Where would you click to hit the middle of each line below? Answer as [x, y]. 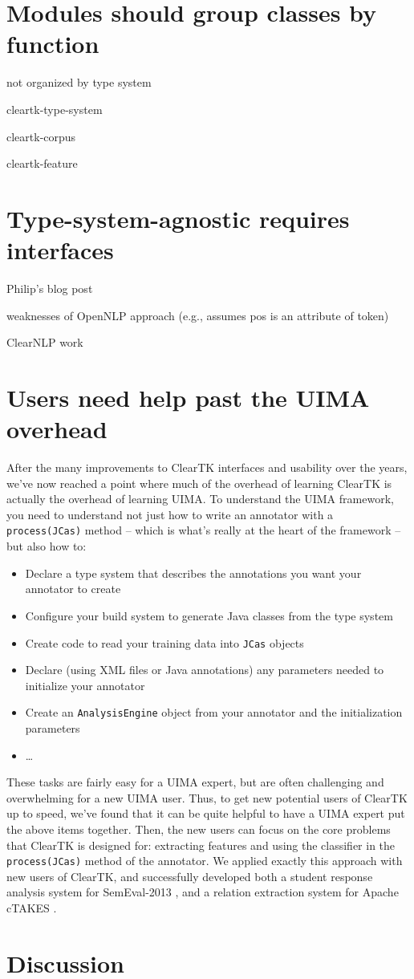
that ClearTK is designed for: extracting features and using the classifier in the [201, 845]
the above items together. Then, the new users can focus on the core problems [199, 829]
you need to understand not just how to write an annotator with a [170, 514]
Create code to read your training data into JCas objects [164, 642]
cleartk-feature [42, 163]
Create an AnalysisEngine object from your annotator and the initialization [214, 712]
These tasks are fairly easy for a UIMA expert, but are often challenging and [195, 782]
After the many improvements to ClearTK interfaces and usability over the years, [207, 467]
